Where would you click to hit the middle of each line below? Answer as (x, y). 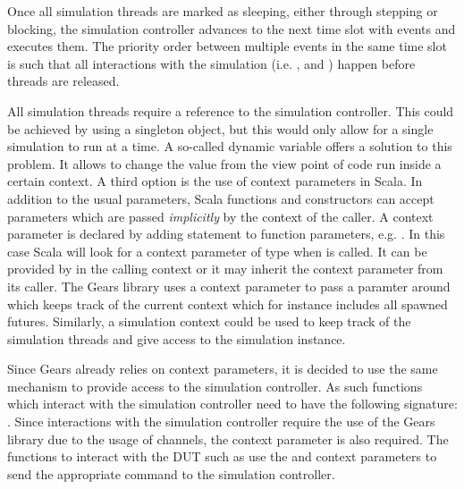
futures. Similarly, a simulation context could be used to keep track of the (209, 321)
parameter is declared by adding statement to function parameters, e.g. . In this (226, 234)
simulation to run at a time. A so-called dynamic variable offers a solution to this (230, 146)
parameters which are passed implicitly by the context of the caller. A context (220, 216)
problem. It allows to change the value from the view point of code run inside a (224, 163)
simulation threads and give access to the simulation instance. (177, 338)
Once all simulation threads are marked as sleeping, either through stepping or (223, 11)
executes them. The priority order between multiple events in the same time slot (227, 46)
